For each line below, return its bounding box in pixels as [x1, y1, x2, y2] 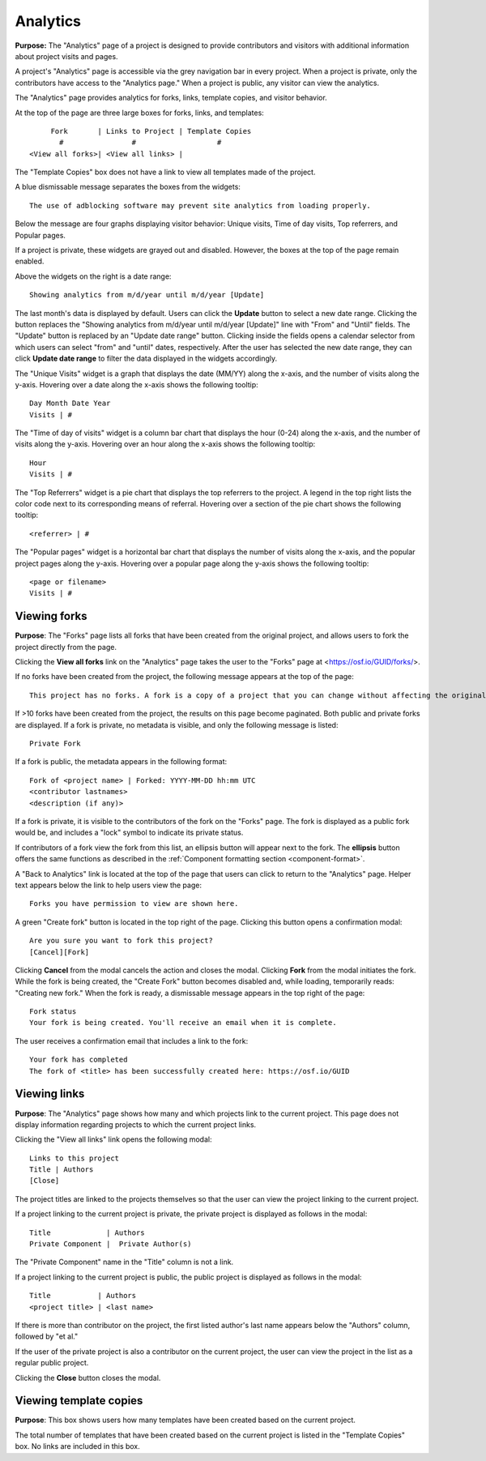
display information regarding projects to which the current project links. [15, 1119, 257, 1130]
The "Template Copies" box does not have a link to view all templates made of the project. [15, 167, 316, 177]
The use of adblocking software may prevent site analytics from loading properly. [29, 201, 372, 210]
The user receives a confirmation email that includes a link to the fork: [15, 1036, 249, 1045]
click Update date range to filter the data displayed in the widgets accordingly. [15, 353, 278, 364]
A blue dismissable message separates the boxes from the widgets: [15, 182, 241, 192]
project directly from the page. [15, 642, 117, 651]
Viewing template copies [15, 1394, 143, 1408]
